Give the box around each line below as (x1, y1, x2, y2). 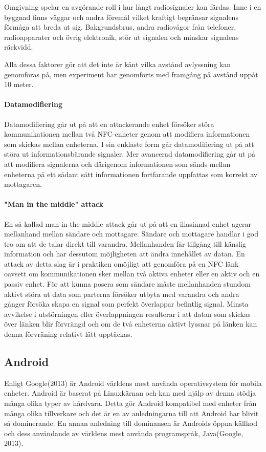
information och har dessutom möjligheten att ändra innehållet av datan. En (4, 248, 245, 259)
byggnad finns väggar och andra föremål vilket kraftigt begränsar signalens (4, 11, 238, 22)
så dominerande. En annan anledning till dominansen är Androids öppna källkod (4, 418, 257, 428)
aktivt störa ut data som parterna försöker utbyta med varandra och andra (4, 288, 239, 299)
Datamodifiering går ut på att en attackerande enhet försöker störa (4, 118, 214, 129)
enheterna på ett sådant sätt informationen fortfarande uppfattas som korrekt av (4, 168, 258, 179)
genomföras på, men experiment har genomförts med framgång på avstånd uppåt (4, 69, 258, 79)
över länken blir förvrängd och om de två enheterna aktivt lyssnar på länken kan (4, 318, 257, 329)
